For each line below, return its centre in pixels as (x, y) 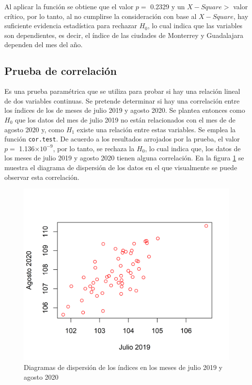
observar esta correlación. (42, 177)
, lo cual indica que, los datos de (193, 148)
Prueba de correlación (61, 71)
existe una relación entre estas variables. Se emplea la (156, 129)
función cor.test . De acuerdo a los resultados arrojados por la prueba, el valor (122, 139)
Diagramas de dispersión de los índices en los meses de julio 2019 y (123, 367)
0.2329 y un (168, 6)
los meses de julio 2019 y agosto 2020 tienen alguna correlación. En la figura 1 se (124, 158)
